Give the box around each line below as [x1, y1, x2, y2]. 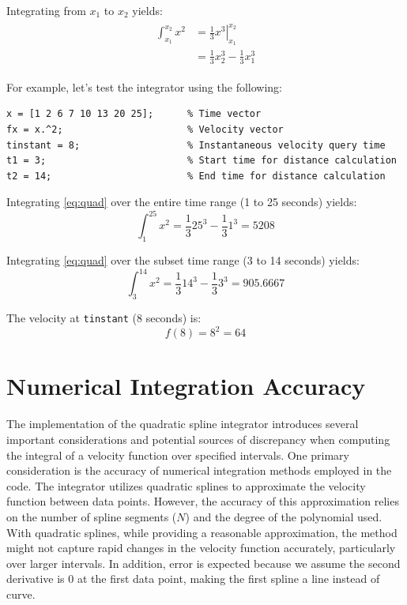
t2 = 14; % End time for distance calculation [6, 170, 386, 182]
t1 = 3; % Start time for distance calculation [6, 155, 397, 167]
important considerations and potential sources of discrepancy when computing [6, 430, 390, 447]
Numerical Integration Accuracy [6, 370, 366, 402]
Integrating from [6, 2, 86, 18]
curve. [6, 585, 36, 602]
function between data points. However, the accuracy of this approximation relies [6, 493, 399, 509]
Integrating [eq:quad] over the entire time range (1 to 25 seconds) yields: [6, 194, 357, 210]
